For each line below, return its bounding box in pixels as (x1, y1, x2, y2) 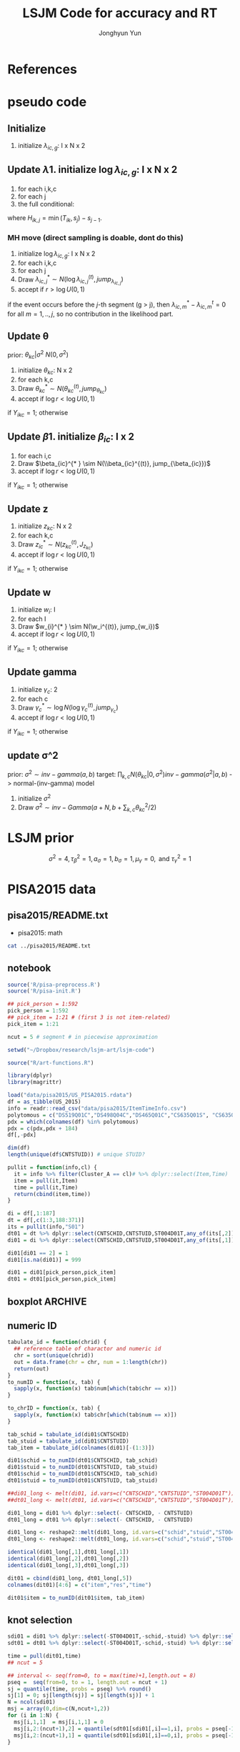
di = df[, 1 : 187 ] (7, 1210, 56, 1218)
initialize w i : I (17, 605, 56, 616)
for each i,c (17, 452, 51, 460)
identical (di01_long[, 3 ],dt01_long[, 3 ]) (7, 1561, 130, 1569)
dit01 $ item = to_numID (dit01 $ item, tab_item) (7, 1594, 145, 1601)
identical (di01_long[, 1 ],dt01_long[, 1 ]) (7, 1548, 130, 1556)
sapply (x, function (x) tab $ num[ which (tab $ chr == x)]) (14, 1385, 177, 1393)
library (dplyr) (7, 1072, 53, 1080)
